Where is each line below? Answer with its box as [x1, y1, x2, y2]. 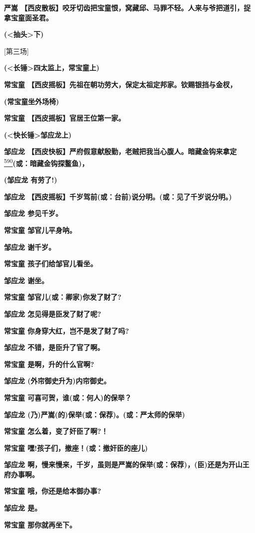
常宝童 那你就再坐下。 [4, 519, 77, 530]
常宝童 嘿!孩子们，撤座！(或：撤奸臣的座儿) [4, 442, 148, 453]
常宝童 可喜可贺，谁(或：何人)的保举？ [4, 392, 131, 402]
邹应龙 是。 [4, 503, 42, 513]
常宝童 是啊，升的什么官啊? [4, 358, 94, 369]
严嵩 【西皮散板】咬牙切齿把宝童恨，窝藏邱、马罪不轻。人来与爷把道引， [4, 2, 244, 12]
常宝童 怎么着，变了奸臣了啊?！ [4, 426, 108, 436]
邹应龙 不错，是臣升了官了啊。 [4, 342, 105, 353]
